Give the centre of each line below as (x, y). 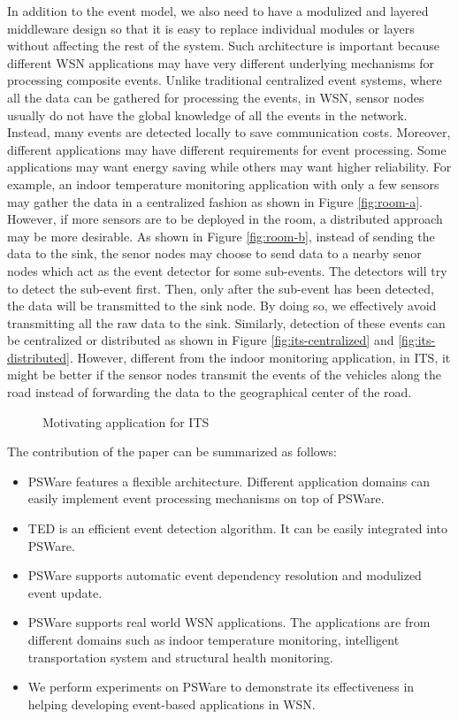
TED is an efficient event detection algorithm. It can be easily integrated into (238, 528)
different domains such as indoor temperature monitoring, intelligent (214, 639)
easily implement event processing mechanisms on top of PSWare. (206, 498)
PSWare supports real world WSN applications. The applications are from (229, 622)
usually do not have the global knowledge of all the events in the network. (207, 115)
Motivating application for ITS (126, 421)
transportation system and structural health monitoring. (180, 657)
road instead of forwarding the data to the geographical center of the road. (210, 392)
